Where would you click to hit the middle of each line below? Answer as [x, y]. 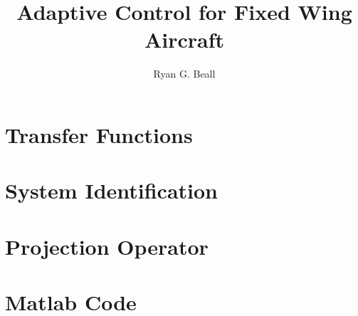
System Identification [112, 190]
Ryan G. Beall [184, 74]
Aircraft [184, 39]
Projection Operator [107, 246]
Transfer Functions [99, 134]
